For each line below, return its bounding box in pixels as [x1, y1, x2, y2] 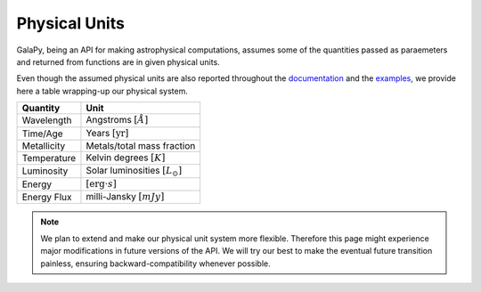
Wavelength [21, 114, 72, 126]
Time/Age [21, 127, 63, 140]
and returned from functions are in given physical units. [16, 56, 220, 67]
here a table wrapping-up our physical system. [16, 85, 189, 96]
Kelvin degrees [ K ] [86, 151, 166, 164]
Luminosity [21, 165, 69, 177]
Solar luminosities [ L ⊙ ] [86, 165, 183, 178]
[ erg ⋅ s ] [86, 178, 118, 190]
